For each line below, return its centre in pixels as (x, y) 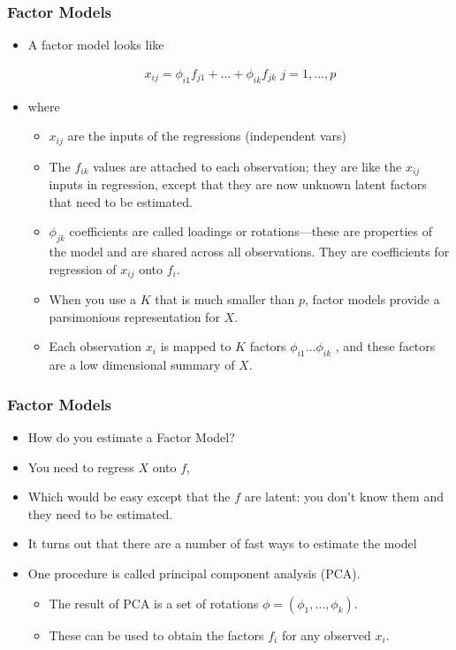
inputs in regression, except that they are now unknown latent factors (238, 184)
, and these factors (385, 346)
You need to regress (81, 466)
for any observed (326, 635)
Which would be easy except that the (129, 497)
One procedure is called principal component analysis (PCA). (194, 573)
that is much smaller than (225, 299)
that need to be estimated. (121, 201)
